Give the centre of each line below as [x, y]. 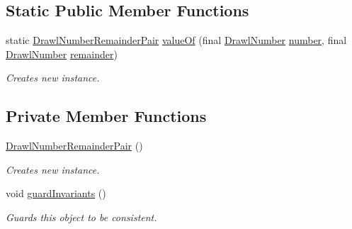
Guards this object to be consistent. [81, 217]
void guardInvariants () [56, 193]
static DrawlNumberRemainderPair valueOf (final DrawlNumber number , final [176, 40]
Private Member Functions [106, 116]
